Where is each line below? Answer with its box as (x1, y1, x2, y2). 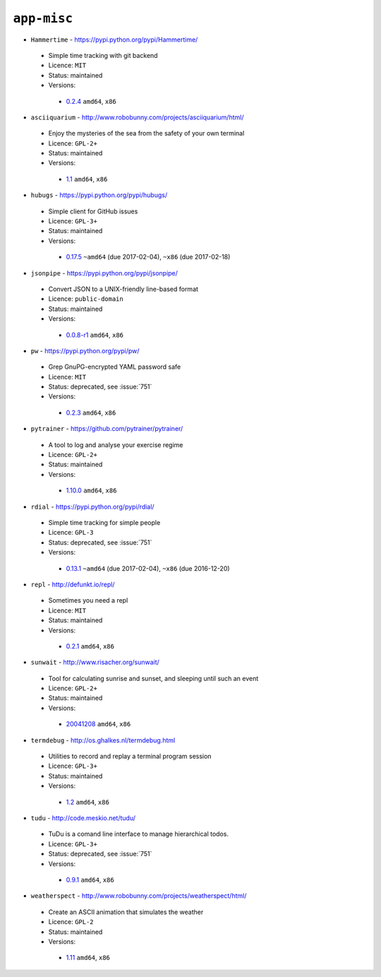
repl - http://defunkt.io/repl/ (30, 580, 115, 588)
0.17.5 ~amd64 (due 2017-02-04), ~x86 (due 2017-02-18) (66, 253, 231, 261)
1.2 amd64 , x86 (66, 798, 109, 806)
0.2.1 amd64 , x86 (66, 641, 114, 650)
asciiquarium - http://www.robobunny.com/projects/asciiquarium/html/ (30, 113, 244, 122)
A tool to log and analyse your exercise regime (48, 440, 183, 449)
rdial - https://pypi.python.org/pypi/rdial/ (30, 502, 155, 511)
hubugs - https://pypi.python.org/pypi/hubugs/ (30, 191, 168, 199)
